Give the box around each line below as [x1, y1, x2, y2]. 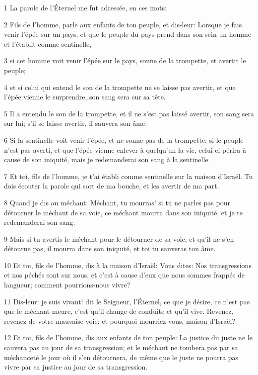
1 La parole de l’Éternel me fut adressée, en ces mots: [4, 2, 167, 12]
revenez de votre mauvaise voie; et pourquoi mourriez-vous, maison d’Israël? [4, 315, 236, 326]
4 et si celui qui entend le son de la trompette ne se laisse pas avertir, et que [4, 82, 236, 92]
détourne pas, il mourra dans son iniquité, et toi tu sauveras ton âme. [4, 243, 216, 254]
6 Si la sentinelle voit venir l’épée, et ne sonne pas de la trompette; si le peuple [4, 134, 244, 145]
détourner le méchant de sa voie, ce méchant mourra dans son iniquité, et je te [4, 207, 243, 217]
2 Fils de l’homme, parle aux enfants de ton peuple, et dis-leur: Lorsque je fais [4, 19, 242, 29]
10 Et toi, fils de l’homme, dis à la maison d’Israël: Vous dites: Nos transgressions [4, 260, 252, 270]
